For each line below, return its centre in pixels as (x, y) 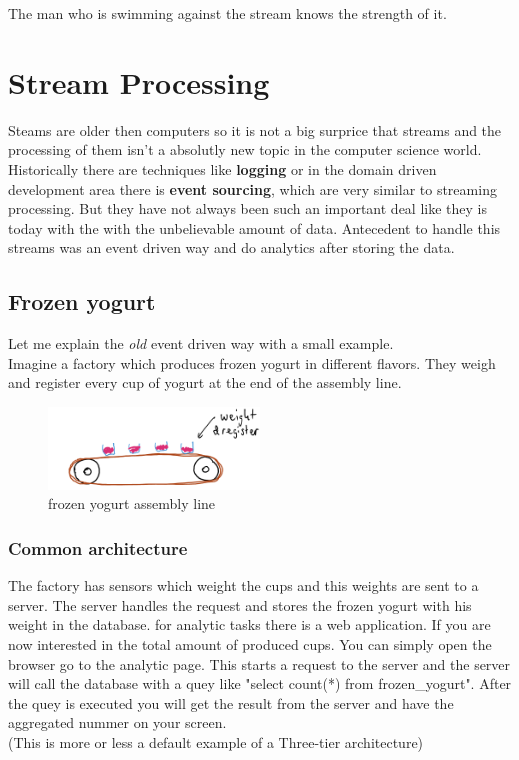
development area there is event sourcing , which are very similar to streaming (252, 188)
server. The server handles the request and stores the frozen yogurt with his (240, 604)
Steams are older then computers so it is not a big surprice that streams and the (255, 129)
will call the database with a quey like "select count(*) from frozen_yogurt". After (260, 683)
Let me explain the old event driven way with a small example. (201, 343)
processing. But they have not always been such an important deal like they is (247, 208)
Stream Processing (139, 81)
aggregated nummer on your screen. (117, 722)
